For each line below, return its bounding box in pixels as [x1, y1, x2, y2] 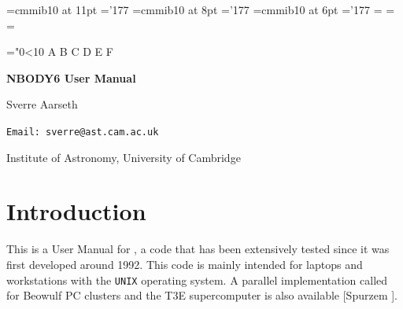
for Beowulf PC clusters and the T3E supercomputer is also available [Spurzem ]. [6, 287, 397, 303]
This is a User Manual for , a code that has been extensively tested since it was [6, 241, 390, 257]
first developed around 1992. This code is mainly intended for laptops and [6, 256, 363, 272]
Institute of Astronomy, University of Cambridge [6, 149, 241, 165]
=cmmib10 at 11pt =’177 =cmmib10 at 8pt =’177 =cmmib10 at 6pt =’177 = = [6, 2, 395, 17]
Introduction [6, 195, 146, 227]
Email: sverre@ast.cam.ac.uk [6, 126, 159, 138]
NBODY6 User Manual [6, 69, 136, 86]
